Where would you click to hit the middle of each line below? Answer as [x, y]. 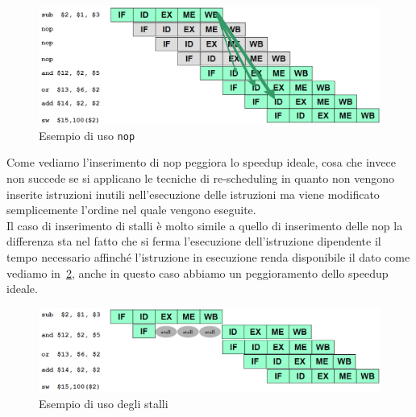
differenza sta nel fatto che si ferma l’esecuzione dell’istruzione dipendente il [194, 241]
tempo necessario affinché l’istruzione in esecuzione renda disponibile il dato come [208, 256]
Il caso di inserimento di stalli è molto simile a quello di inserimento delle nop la [205, 225]
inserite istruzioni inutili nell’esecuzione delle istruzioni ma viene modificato [193, 194]
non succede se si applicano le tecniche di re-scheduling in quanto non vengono [200, 178]
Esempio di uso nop [87, 135]
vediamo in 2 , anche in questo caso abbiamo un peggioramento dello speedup [198, 272]
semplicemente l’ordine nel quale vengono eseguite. [131, 210]
